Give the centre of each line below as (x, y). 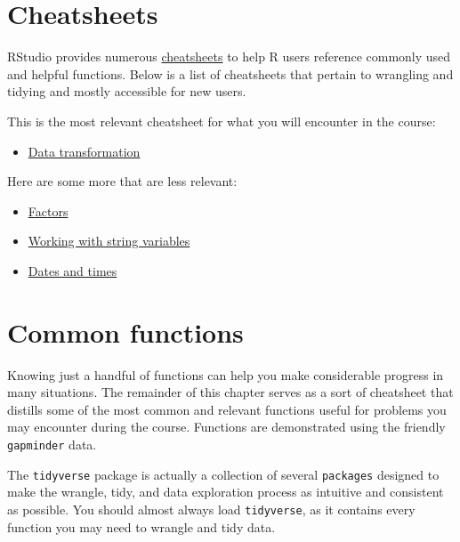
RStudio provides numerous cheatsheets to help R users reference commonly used (229, 57)
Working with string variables (109, 241)
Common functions (125, 332)
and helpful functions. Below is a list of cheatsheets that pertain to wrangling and (230, 73)
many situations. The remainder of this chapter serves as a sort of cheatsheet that (230, 392)
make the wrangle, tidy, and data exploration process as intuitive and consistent (226, 492)
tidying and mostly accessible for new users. (127, 91)
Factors (48, 210)
